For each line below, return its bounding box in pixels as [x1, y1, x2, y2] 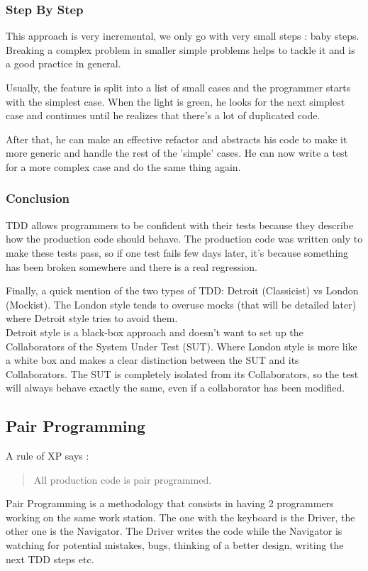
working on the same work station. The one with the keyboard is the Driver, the [6, 509, 355, 524]
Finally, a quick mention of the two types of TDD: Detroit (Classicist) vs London [6, 283, 359, 298]
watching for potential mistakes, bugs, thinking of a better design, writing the [6, 538, 344, 553]
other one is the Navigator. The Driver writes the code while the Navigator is [6, 523, 342, 538]
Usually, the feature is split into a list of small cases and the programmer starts [6, 80, 351, 94]
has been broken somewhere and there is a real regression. [6, 259, 257, 274]
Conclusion [6, 189, 69, 207]
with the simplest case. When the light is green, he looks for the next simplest [6, 94, 345, 109]
